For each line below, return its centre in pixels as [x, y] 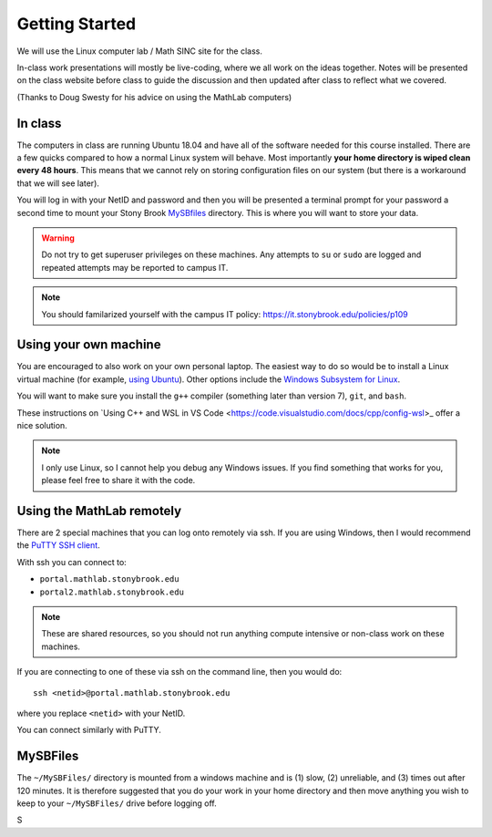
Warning [58, 238]
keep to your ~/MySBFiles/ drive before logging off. [117, 803]
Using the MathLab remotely [99, 511]
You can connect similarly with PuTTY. [89, 730]
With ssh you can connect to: [72, 562]
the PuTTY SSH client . [58, 545]
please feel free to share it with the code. [118, 480]
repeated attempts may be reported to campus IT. [135, 267]
